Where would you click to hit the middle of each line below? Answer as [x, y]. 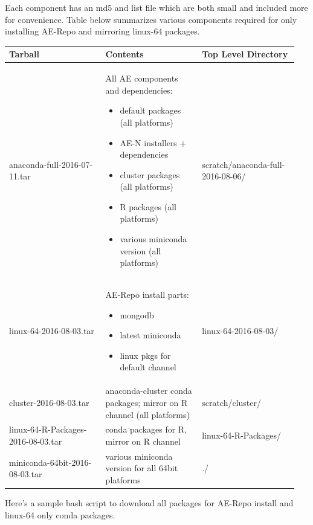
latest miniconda [150, 335]
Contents [124, 54]
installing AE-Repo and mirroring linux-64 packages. [102, 31]
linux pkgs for [145, 355]
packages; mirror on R [147, 402]
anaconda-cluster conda [149, 391]
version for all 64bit [142, 468]
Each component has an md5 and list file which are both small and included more [156, 7]
